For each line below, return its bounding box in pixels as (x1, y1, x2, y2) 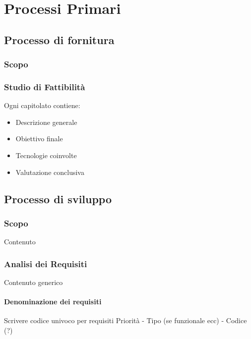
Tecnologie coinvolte (15, 150, 77, 160)
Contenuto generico (4, 277, 63, 287)
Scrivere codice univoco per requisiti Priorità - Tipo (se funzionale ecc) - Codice (4, 315, 247, 326)
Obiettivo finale (15, 133, 63, 144)
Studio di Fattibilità (4, 80, 85, 93)
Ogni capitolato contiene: (4, 100, 80, 111)
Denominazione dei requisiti (4, 296, 102, 307)
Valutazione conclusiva (15, 167, 84, 177)
